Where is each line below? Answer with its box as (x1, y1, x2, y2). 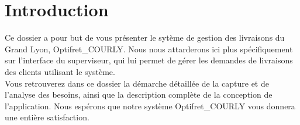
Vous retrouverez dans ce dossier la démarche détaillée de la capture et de (5, 77, 269, 89)
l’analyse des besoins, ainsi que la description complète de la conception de (5, 88, 273, 101)
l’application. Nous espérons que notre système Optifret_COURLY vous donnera (5, 99, 295, 112)
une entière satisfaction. (5, 111, 89, 123)
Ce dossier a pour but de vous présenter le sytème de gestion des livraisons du (5, 31, 285, 44)
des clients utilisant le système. (5, 65, 115, 77)
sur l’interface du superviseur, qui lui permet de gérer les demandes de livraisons (5, 54, 293, 66)
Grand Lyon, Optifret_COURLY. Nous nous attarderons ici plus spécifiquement (5, 42, 293, 55)
